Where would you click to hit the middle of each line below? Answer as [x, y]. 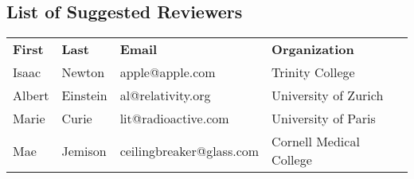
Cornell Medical [316, 142]
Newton [83, 72]
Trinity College [313, 72]
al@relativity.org [165, 95]
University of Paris [324, 119]
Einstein [84, 95]
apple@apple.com [168, 72]
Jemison [84, 150]
